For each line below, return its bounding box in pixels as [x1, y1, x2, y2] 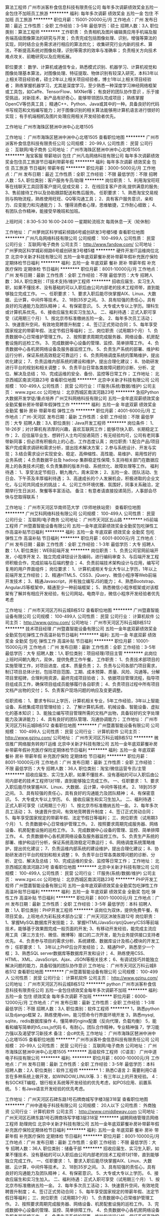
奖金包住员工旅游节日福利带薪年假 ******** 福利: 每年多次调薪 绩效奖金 [5, 159, 151, 165]
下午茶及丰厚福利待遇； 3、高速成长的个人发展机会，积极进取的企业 [18, 475, 156, 481]
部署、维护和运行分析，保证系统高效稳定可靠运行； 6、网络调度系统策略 [5, 840, 151, 845]
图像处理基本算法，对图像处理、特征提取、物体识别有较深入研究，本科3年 [5, 70, 154, 76]
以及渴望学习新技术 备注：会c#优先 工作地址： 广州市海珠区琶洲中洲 [13, 1030, 152, 1036]
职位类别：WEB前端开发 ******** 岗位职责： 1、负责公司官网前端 [21, 547, 155, 553]
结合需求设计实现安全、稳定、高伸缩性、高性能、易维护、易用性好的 [19, 451, 157, 457]
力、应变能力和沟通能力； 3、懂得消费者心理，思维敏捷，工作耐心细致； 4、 [5, 202, 160, 208]
